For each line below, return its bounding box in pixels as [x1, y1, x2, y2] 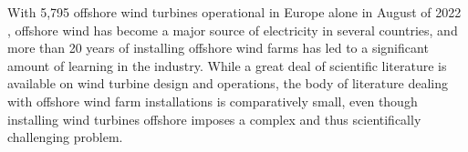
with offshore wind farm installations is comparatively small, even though [7, 91, 418, 110]
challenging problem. [7, 127, 123, 147]
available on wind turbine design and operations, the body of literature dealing [7, 74, 448, 93]
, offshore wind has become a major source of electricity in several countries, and [7, 20, 458, 39]
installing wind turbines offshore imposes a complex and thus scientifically [7, 109, 421, 128]
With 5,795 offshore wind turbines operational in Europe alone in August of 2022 [7, 3, 462, 21]
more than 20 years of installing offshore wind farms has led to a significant [7, 38, 429, 57]
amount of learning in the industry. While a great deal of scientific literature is [7, 56, 447, 75]
